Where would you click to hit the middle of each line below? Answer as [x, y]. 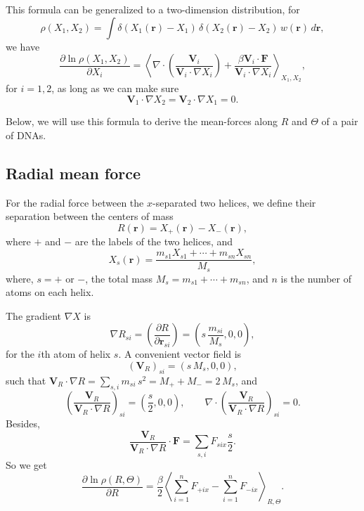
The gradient [33, 315]
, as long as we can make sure [115, 88]
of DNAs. [26, 135]
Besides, [23, 423]
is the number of [316, 278]
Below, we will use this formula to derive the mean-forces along [142, 121]
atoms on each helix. [50, 292]
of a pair [340, 121]
